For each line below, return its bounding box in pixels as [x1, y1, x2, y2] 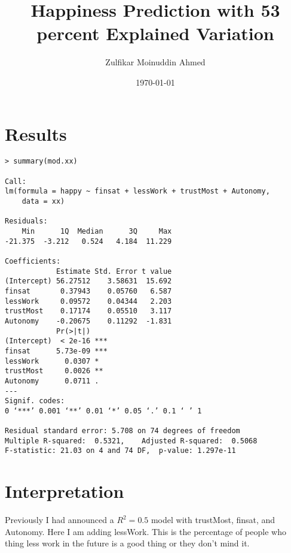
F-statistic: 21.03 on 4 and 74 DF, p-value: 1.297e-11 [5, 446, 236, 455]
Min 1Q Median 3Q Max [22, 227, 172, 236]
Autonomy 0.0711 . [5, 376, 99, 385]
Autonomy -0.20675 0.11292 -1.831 [5, 316, 172, 325]
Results [5, 121, 67, 146]
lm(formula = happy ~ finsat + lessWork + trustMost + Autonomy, [5, 187, 270, 196]
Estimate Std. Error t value [56, 267, 172, 276]
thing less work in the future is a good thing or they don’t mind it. [5, 537, 250, 549]
